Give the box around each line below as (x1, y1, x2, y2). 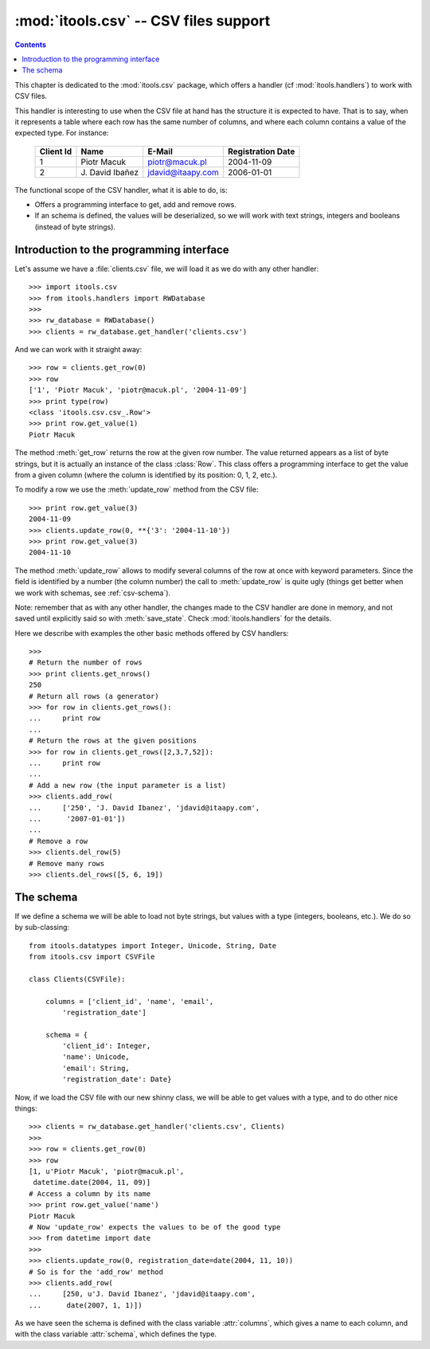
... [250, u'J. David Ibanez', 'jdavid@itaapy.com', (29, 1289, 256, 1299)
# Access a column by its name (29, 1189, 151, 1198)
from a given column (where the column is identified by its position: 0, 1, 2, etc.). (14, 470, 278, 480)
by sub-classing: (14, 923, 70, 932)
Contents (14, 40, 47, 49)
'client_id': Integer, (62, 1041, 151, 1051)
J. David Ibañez (80, 167, 139, 178)
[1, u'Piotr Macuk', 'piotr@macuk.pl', (29, 1167, 185, 1175)
